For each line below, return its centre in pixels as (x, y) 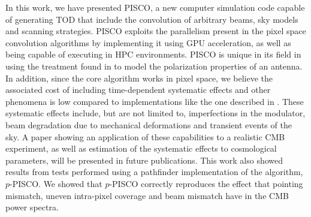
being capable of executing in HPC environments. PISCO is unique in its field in (153, 54)
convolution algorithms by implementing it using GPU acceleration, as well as (148, 42)
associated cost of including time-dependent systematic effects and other (138, 90)
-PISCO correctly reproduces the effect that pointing (206, 183)
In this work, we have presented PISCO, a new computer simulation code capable (155, 7)
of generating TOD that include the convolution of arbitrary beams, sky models (152, 19)
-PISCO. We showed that (56, 183)
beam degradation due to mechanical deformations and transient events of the (149, 124)
